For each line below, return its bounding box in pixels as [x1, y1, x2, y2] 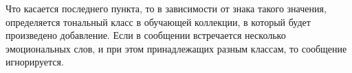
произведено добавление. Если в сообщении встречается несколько [5, 28, 286, 42]
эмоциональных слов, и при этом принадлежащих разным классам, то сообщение [5, 41, 347, 55]
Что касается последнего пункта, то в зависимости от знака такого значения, [5, 1, 327, 15]
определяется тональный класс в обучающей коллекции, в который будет [5, 14, 311, 29]
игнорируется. [5, 55, 64, 69]
